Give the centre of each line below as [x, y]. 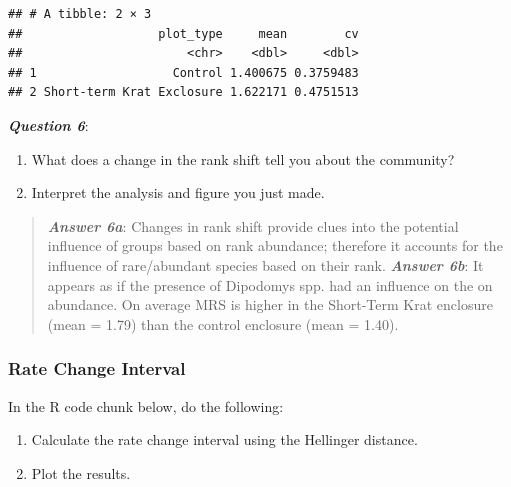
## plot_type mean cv [183, 33]
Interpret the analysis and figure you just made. [178, 192]
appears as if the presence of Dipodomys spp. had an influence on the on [270, 284]
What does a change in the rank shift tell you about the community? [243, 158]
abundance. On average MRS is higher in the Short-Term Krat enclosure [270, 304]
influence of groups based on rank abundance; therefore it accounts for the [275, 245]
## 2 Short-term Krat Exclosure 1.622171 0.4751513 [183, 92]
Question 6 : [48, 124]
